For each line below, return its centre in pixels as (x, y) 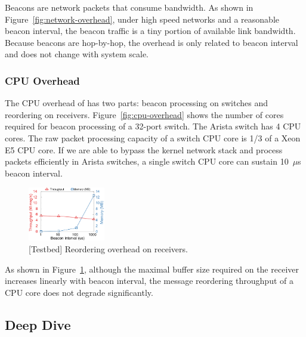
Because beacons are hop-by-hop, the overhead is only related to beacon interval (152, 42)
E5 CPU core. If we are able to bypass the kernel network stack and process (144, 149)
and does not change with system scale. (77, 54)
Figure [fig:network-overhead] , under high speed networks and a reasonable (142, 19)
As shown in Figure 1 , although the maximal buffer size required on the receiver (152, 269)
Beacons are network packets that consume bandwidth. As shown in (129, 7)
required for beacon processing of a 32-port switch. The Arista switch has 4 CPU (153, 126)
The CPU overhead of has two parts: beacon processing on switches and (136, 103)
